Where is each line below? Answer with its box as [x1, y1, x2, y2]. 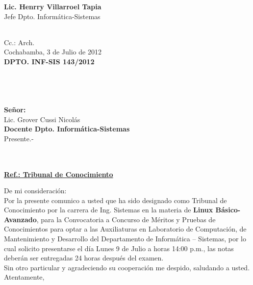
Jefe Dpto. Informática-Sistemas [4, 11, 101, 21]
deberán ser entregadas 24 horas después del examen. [4, 253, 164, 263]
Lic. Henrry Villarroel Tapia [4, 1, 101, 11]
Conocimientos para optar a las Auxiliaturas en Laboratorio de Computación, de [4, 224, 247, 234]
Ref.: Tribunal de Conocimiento [4, 169, 113, 179]
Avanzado [4, 214, 37, 224]
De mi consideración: [4, 185, 67, 196]
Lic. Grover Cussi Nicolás [4, 114, 80, 124]
